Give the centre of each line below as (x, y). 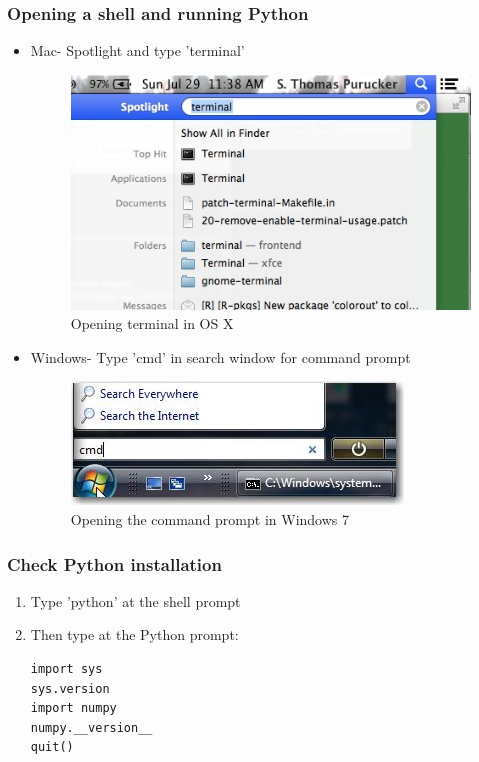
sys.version (70, 688)
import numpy (73, 708)
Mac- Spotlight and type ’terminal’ (137, 50)
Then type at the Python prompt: (134, 634)
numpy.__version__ (91, 727)
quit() (52, 747)
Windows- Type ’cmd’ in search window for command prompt (220, 356)
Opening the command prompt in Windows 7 (209, 519)
